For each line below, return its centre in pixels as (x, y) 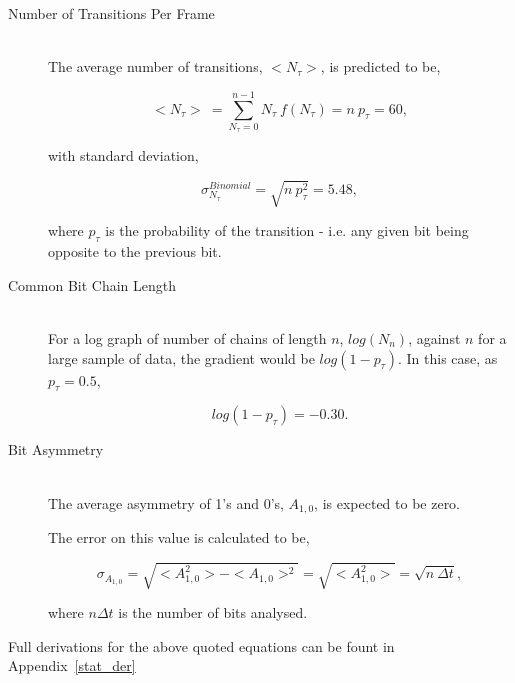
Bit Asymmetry (56, 449)
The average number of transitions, (155, 66)
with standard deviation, (123, 155)
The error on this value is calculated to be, (179, 537)
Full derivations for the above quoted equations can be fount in (201, 645)
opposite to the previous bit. (135, 251)
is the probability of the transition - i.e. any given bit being (287, 230)
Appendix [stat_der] (72, 665)
